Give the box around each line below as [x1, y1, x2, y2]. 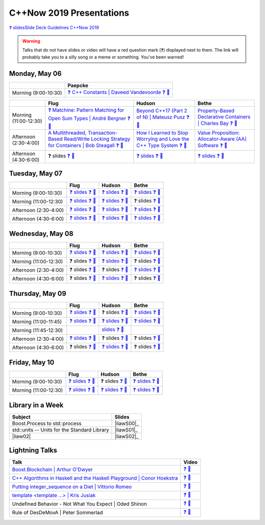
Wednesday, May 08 [9, 229, 74, 238]
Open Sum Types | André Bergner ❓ [48, 115, 131, 121]
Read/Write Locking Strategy [64, 135, 131, 142]
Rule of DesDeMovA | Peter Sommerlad [12, 509, 103, 516]
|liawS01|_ [114, 427, 138, 434]
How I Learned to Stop [136, 129, 188, 136]
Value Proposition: [197, 129, 240, 136]
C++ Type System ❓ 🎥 [136, 142, 187, 148]
